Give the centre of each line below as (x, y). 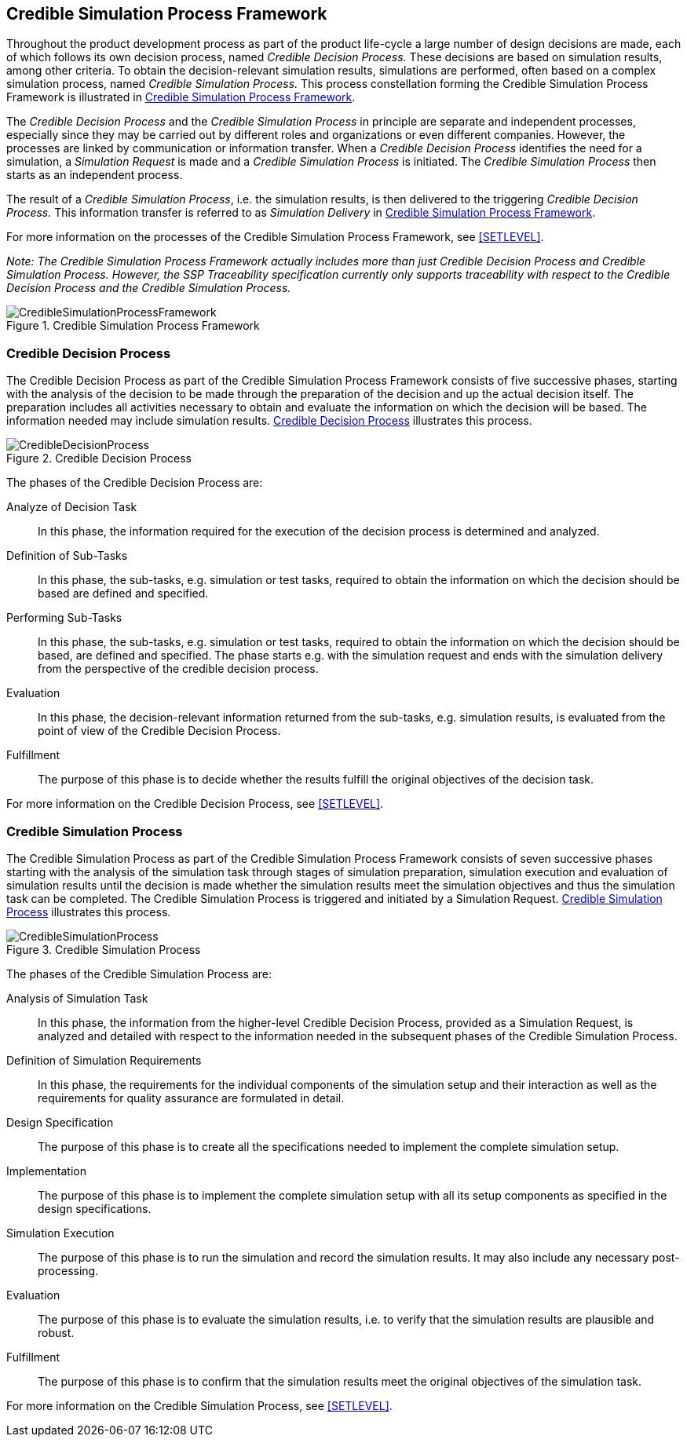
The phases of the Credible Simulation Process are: (139, 974)
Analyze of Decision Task (72, 507)
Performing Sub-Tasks (64, 618)
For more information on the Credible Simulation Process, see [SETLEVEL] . (199, 1405)
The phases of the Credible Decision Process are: (135, 483)
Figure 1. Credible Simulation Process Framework (133, 326)
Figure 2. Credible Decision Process (99, 458)
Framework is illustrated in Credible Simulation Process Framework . (181, 97)
